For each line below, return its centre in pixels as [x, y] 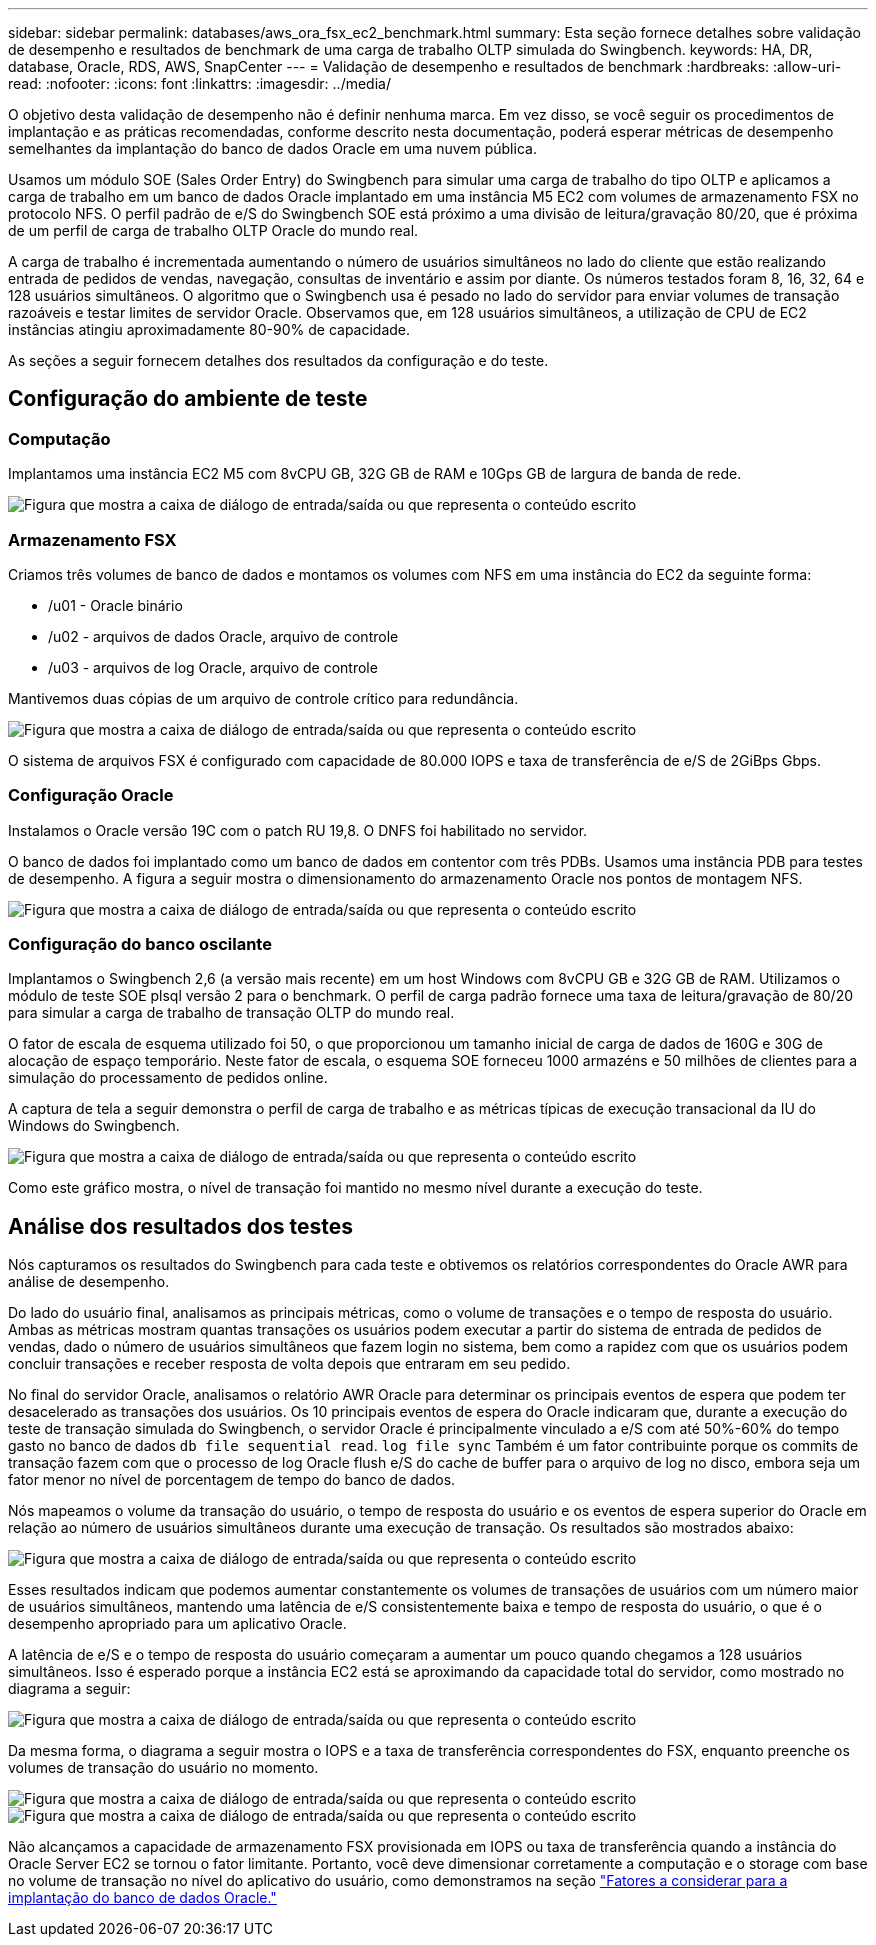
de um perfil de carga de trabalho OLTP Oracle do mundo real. [213, 230]
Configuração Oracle [91, 795]
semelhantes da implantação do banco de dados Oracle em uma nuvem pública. [272, 148]
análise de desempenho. [89, 1282]
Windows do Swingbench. [94, 1126]
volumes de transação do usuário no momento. [163, 1768]
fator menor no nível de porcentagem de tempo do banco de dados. [232, 1480]
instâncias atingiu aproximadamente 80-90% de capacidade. [209, 329]
